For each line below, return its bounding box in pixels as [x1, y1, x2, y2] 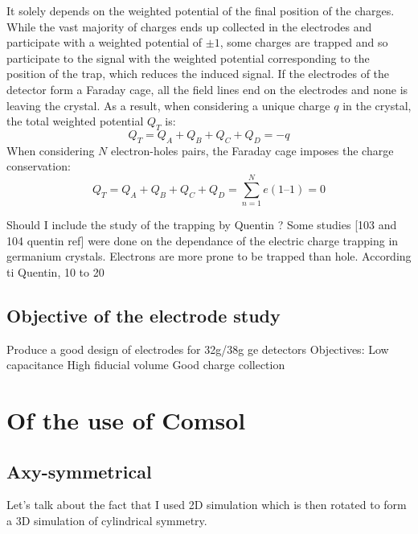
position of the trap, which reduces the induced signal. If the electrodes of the [6, 65, 390, 82]
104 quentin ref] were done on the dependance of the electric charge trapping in [6, 232, 399, 249]
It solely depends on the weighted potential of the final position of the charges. [6, 2, 395, 18]
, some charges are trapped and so [219, 34, 388, 51]
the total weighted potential [6, 113, 144, 129]
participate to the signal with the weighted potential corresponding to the [6, 49, 370, 66]
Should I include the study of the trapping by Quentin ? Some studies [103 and [6, 216, 397, 233]
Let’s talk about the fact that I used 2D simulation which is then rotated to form [6, 496, 407, 513]
